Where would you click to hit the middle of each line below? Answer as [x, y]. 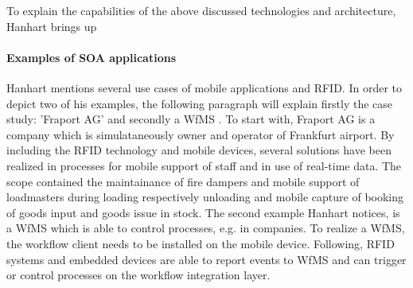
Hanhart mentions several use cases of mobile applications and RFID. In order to [205, 87]
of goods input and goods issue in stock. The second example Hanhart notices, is [203, 212]
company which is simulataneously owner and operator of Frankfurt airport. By [201, 134]
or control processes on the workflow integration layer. [138, 275]
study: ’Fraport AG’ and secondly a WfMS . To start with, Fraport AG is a [191, 119]
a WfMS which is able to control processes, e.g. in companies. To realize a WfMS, [206, 228]
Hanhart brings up [52, 26]
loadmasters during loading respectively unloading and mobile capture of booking [205, 197]
